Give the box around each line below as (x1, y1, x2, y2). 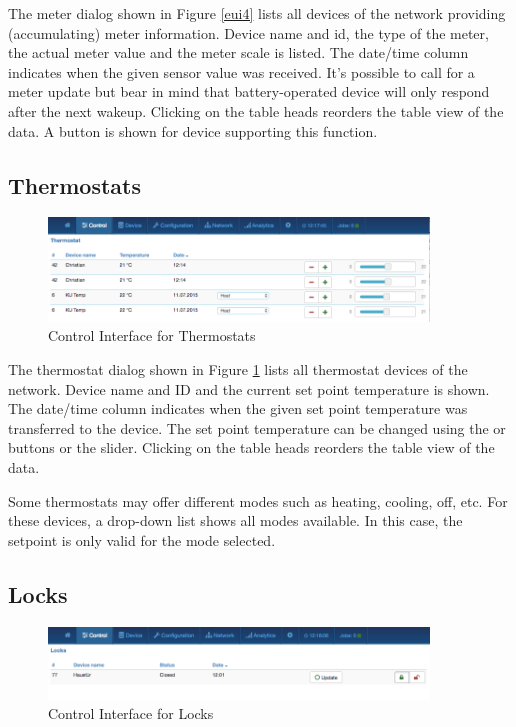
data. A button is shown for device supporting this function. (8, 120, 378, 141)
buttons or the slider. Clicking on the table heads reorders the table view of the (8, 437, 495, 458)
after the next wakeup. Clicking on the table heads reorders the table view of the (8, 100, 504, 121)
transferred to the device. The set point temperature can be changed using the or (8, 417, 506, 438)
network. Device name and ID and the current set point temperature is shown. (8, 378, 490, 399)
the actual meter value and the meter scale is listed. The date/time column (8, 42, 469, 63)
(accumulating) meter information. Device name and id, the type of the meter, (8, 22, 489, 43)
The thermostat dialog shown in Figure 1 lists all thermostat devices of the (8, 359, 468, 380)
